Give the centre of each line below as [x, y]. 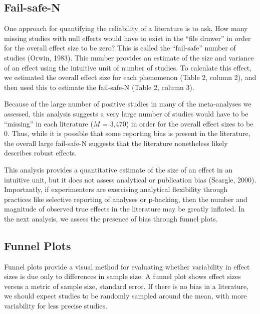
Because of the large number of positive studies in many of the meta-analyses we [128, 104]
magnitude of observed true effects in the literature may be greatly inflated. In [124, 209]
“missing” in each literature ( [49, 123]
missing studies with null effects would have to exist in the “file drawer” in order [127, 38]
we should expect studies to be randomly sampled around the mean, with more [125, 296]
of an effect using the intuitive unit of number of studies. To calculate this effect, [128, 67]
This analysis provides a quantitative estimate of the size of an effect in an [118, 169]
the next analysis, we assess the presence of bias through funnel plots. [111, 218]
